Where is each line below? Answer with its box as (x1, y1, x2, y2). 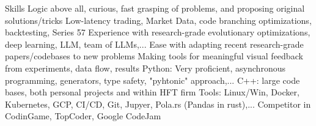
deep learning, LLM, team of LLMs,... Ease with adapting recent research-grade (5, 37, 304, 50)
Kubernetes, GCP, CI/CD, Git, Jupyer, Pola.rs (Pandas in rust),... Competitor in (5, 97, 311, 110)
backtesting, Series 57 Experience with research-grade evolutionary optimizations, (5, 26, 310, 39)
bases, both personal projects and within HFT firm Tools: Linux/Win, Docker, (5, 86, 299, 98)
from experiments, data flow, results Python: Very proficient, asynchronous (5, 61, 285, 74)
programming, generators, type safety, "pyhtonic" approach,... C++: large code (5, 73, 300, 86)
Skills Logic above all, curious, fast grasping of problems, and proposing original (5, 2, 305, 14)
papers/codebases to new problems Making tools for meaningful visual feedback (5, 50, 303, 62)
